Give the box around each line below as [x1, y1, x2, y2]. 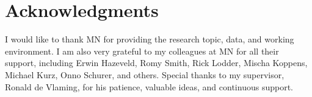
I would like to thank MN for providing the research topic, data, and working [5, 33, 294, 45]
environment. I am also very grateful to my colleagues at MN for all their [5, 44, 279, 57]
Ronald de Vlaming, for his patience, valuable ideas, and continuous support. [5, 80, 293, 93]
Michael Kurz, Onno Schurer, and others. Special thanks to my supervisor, [5, 68, 285, 81]
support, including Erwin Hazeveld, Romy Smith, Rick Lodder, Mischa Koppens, [5, 56, 308, 69]
